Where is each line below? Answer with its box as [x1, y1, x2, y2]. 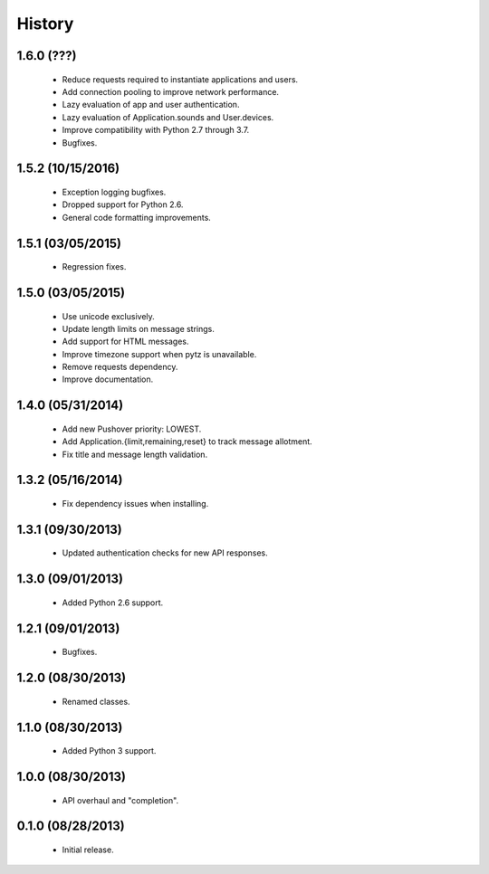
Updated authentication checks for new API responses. [62, 547, 269, 558]
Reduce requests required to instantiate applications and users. [62, 73, 299, 85]
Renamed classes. [62, 696, 130, 707]
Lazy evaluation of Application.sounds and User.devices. [62, 111, 274, 122]
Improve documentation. [62, 374, 154, 385]
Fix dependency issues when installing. [62, 499, 209, 509]
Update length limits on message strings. [62, 323, 215, 334]
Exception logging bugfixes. [62, 186, 167, 197]
